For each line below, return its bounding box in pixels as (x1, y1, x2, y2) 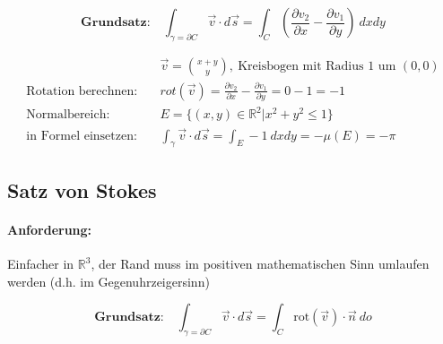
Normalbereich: (26, 108, 110, 122)
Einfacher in (7, 254, 74, 273)
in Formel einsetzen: (26, 129, 137, 142)
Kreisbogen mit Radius (238, 59, 364, 73)
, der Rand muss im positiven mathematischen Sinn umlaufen (91, 254, 430, 273)
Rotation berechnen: (26, 84, 138, 98)
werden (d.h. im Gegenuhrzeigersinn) (7, 271, 210, 290)
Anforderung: (7, 219, 92, 238)
